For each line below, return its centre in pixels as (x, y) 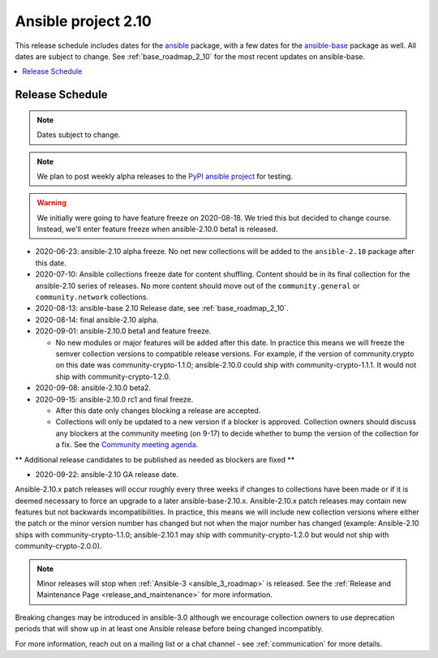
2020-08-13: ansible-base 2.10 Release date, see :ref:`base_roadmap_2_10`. (162, 308)
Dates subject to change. (79, 135)
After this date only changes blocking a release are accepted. (158, 411)
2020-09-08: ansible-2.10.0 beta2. (93, 388)
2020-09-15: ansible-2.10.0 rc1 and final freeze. (114, 399)
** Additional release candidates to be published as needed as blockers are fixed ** (155, 459)
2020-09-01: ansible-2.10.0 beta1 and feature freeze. (123, 331)
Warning (52, 203)
